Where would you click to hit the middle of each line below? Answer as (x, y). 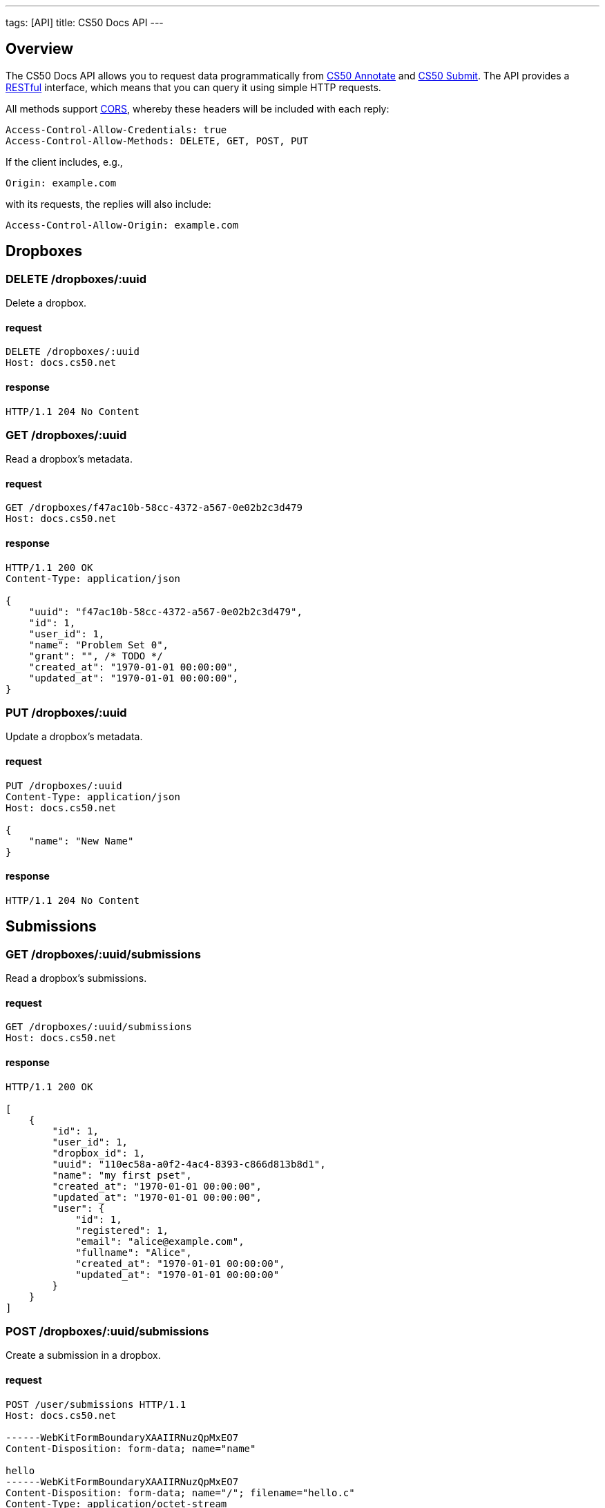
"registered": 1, (122, 1230)
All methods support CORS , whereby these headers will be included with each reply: (198, 108)
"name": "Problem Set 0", (99, 645)
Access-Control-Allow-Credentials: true (116, 129)
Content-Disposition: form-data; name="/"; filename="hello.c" (180, 1492)
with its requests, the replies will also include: (108, 204)
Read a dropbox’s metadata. (69, 459)
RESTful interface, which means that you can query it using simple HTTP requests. (193, 87)
